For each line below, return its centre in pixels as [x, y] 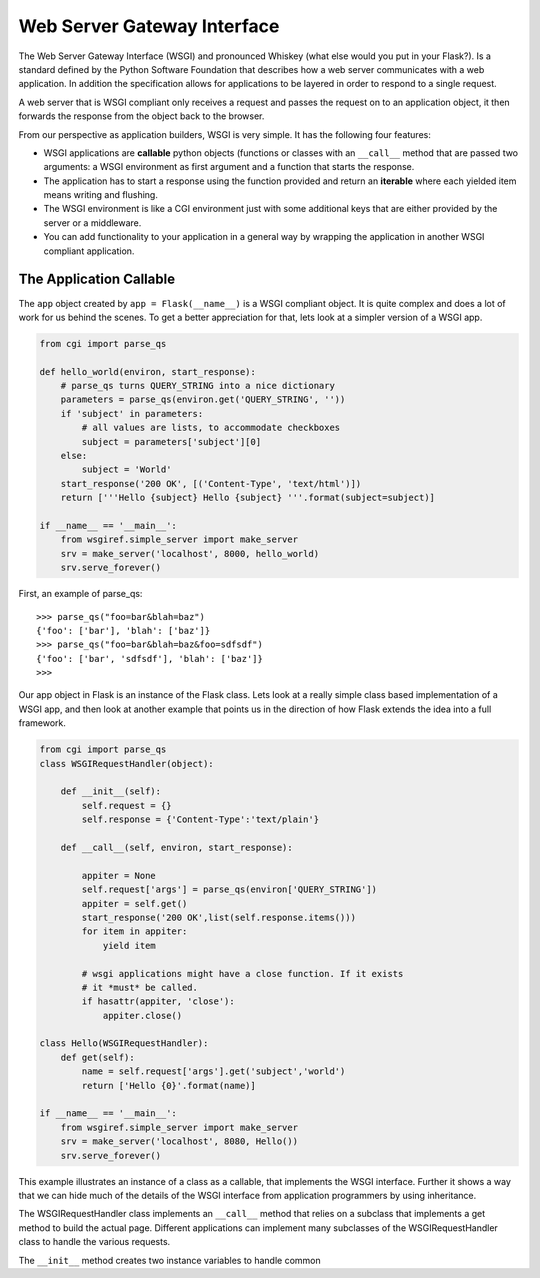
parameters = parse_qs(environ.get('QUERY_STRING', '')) [203, 399]
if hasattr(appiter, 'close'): [158, 1001]
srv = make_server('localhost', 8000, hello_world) [190, 553]
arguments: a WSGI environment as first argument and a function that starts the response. [229, 167]
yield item [129, 945]
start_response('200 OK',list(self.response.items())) [219, 917]
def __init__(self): [111, 791]
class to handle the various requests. [94, 1242]
